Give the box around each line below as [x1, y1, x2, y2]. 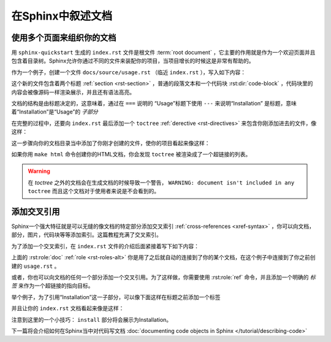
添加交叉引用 [11, 206, 60, 217]
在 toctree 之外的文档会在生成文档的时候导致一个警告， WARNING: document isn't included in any [28, 178, 295, 186]
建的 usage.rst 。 [11, 262, 60, 270]
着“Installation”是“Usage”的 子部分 [11, 108, 98, 116]
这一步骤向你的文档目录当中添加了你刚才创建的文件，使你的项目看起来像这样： [11, 139, 210, 146]
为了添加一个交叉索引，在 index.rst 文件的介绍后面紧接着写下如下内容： [11, 242, 199, 249]
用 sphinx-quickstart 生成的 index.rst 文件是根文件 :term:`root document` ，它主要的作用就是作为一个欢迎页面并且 [11, 49, 316, 56]
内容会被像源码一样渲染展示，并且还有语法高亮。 [11, 88, 135, 96]
